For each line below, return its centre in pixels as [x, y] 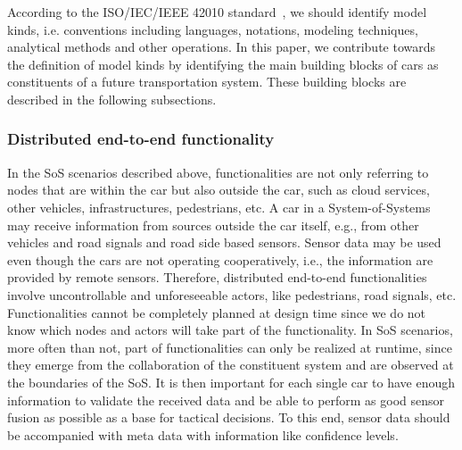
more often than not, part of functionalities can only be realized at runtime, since [230, 347]
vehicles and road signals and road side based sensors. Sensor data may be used [224, 242]
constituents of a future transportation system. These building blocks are [207, 82]
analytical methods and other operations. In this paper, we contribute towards [222, 47]
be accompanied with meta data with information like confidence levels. [203, 434]
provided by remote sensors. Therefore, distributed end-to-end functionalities [217, 277]
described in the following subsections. [112, 99]
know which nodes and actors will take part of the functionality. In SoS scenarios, [230, 330]
